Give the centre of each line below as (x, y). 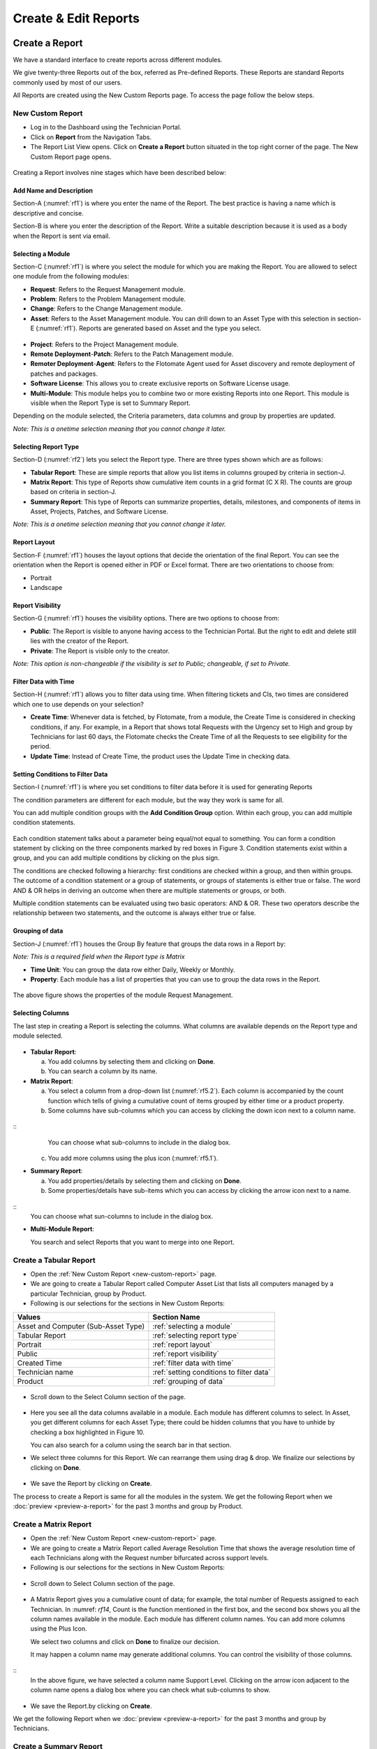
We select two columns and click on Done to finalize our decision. (125, 1641)
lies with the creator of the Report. (80, 641)
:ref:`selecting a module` (193, 1326)
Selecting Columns (41, 1013)
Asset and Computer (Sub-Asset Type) (81, 1326)
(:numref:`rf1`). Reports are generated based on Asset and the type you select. (149, 328)
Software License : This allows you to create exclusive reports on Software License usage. (160, 383)
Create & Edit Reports (76, 18)
